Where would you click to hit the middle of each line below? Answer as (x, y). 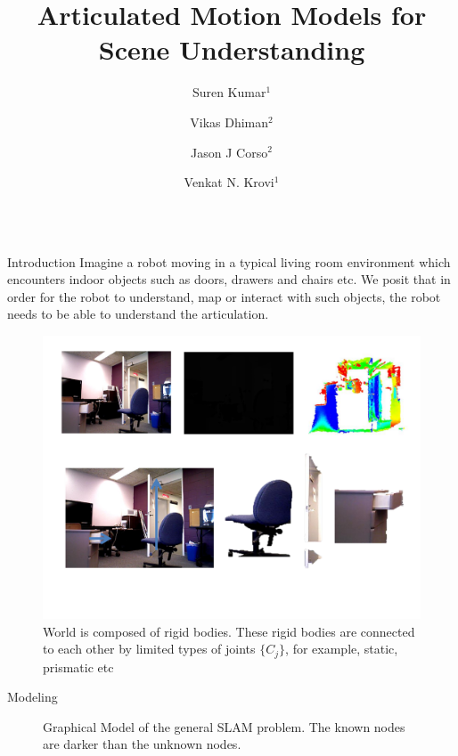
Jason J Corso (229, 152)
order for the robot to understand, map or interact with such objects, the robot (224, 296)
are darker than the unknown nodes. (142, 744)
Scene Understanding (232, 49)
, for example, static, (342, 649)
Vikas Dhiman (229, 122)
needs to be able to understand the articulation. (138, 314)
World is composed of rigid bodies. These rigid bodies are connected (229, 631)
